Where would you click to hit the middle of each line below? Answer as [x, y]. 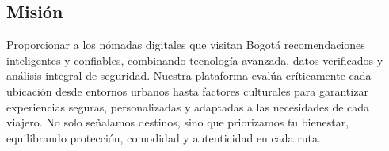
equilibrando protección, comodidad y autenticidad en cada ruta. [164, 137]
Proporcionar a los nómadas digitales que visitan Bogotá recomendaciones [186, 45]
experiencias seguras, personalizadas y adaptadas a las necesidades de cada [188, 106]
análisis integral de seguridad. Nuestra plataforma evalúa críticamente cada [189, 75]
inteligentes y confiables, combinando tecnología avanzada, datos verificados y [195, 60]
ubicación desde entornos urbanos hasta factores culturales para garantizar [187, 91]
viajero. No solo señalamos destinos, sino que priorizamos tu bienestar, [178, 122]
